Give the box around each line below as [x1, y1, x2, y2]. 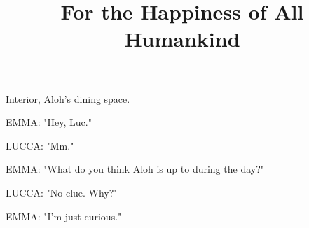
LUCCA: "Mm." [6, 138, 74, 152]
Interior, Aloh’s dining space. [6, 91, 130, 106]
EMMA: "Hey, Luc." [6, 115, 92, 129]
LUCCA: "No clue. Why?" [6, 185, 118, 199]
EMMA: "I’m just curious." [6, 208, 122, 223]
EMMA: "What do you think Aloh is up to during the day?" [6, 162, 265, 176]
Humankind [124, 24, 240, 53]
